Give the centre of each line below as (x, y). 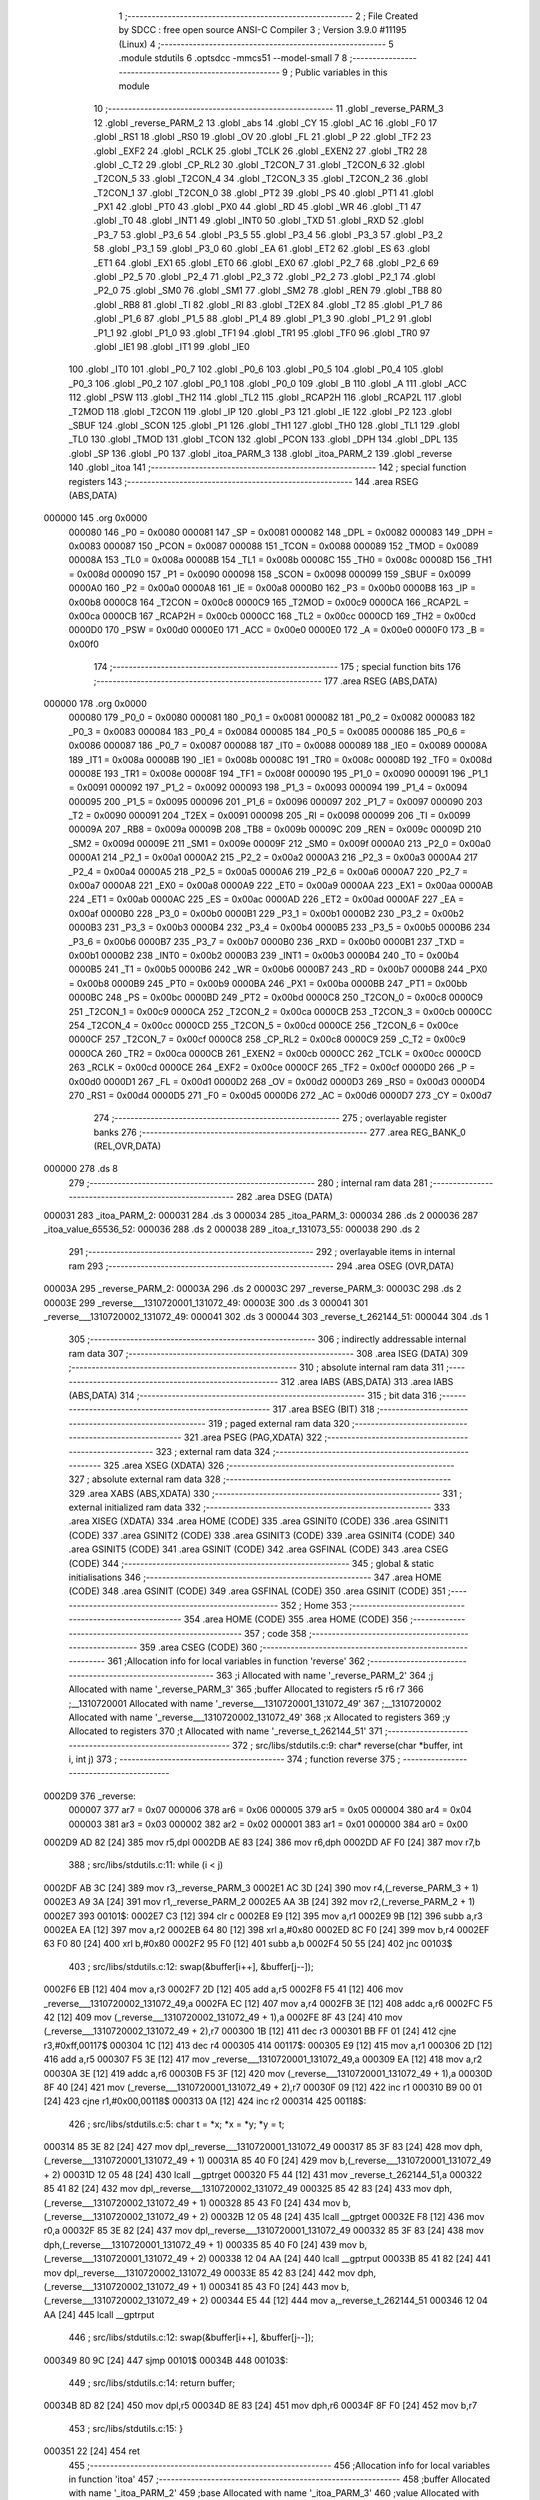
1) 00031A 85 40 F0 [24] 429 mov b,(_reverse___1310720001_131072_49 (344, 2161)
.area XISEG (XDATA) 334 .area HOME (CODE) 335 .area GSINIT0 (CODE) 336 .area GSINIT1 (258, 1521)
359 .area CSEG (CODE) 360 (198, 1647)
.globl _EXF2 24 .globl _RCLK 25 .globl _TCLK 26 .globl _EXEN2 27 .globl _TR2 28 (260, 151)
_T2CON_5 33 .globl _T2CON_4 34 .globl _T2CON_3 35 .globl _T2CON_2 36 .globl (261, 179)
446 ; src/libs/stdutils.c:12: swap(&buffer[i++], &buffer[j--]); (191, 2337)
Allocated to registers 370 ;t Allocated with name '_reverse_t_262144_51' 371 (226, 1731)
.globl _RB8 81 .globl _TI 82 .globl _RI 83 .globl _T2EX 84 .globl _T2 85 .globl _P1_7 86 (268, 304)
